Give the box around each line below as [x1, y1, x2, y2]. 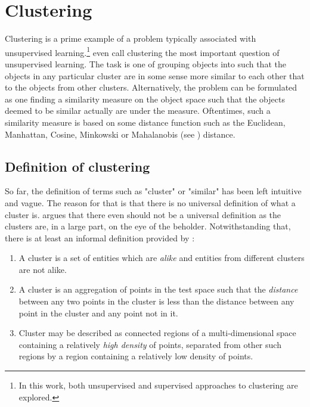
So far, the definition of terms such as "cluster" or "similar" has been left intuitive [5, 185, 302, 197]
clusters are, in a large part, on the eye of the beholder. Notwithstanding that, [5, 220, 291, 232]
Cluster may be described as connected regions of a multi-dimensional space [18, 327, 296, 339]
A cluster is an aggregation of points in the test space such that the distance [18, 283, 298, 296]
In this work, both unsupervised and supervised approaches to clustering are [18, 379, 298, 392]
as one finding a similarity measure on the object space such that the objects [5, 92, 285, 105]
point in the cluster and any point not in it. [18, 306, 178, 319]
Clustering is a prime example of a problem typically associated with [5, 32, 256, 45]
